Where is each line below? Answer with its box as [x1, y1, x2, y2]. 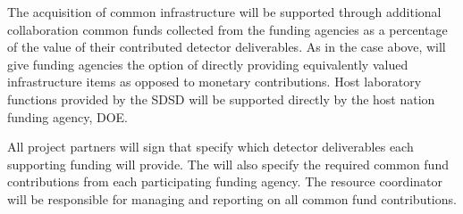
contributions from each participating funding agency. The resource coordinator [7, 172, 442, 191]
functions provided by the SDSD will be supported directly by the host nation [7, 89, 435, 108]
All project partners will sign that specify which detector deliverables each [7, 137, 414, 156]
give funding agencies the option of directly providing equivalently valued [7, 54, 408, 73]
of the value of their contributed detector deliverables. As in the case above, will [7, 37, 446, 56]
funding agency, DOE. [7, 107, 128, 126]
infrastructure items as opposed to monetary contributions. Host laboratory [7, 72, 422, 91]
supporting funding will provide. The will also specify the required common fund [7, 154, 449, 173]
